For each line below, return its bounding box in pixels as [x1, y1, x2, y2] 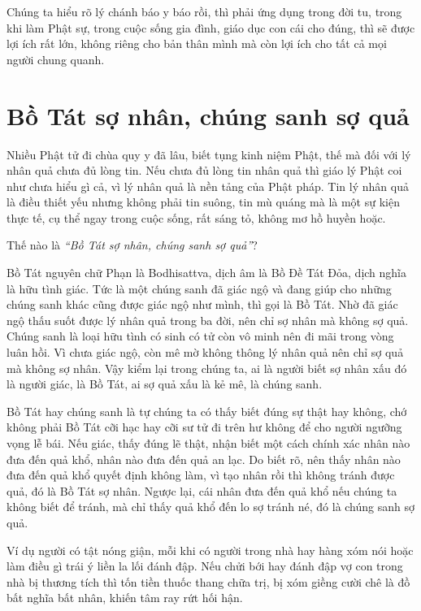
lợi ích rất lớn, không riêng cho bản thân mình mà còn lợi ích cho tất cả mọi [7, 35, 387, 52]
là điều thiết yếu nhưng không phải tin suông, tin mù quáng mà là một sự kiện [7, 193, 400, 210]
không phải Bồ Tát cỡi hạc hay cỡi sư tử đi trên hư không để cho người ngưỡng [7, 418, 402, 435]
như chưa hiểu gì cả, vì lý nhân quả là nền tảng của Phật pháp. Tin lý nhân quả [7, 177, 409, 194]
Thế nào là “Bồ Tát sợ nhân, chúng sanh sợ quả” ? [7, 236, 258, 253]
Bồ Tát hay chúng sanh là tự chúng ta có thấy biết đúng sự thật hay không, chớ [7, 402, 407, 419]
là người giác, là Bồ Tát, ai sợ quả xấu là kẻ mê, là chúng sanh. [7, 375, 323, 392]
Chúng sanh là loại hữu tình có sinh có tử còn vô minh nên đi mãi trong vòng [7, 327, 394, 344]
